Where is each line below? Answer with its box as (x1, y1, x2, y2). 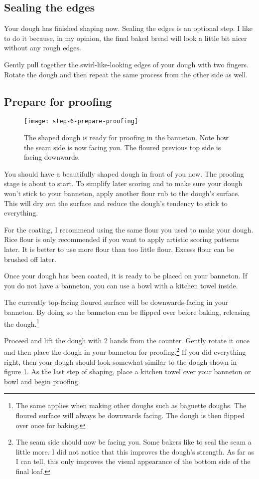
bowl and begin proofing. (4, 376, 80, 386)
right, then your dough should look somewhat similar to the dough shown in (4, 356, 237, 367)
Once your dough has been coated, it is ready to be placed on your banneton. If (4, 270, 248, 281)
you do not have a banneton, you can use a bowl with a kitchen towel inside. (4, 280, 238, 290)
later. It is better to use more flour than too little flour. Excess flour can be (4, 243, 234, 254)
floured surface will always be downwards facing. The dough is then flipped (15, 410, 245, 420)
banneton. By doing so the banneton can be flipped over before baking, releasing (4, 306, 250, 317)
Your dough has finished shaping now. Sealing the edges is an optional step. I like (4, 23, 253, 33)
